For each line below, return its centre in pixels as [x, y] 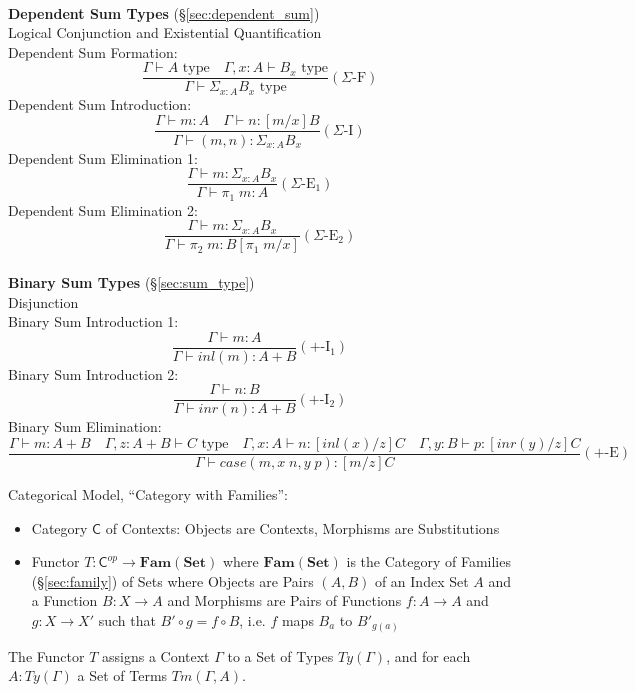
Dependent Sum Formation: [93, 51]
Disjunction [43, 301]
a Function [64, 600]
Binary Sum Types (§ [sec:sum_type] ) [131, 281]
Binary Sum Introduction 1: [93, 321]
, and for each [428, 655]
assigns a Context [155, 655]
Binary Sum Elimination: [85, 426]
